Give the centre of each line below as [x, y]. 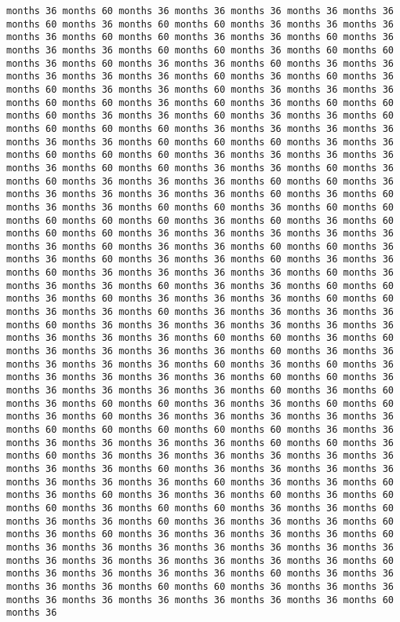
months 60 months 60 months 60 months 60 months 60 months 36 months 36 [200, 430]
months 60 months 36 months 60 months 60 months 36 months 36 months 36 [200, 24]
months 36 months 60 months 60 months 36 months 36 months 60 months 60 [200, 403]
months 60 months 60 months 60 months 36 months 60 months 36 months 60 [200, 220]
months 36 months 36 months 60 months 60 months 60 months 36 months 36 [200, 142]
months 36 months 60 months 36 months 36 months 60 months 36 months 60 [200, 495]
